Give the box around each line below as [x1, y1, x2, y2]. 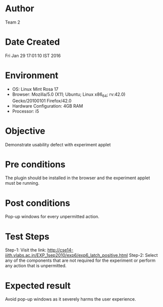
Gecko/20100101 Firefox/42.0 [12, 98, 72, 104]
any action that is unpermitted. [5, 263, 67, 269]
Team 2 [5, 19, 21, 25]
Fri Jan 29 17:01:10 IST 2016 [5, 53, 61, 58]
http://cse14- [47, 247, 73, 253]
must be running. [5, 180, 40, 186]
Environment [5, 70, 59, 81]
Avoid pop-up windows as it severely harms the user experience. [5, 296, 136, 302]
